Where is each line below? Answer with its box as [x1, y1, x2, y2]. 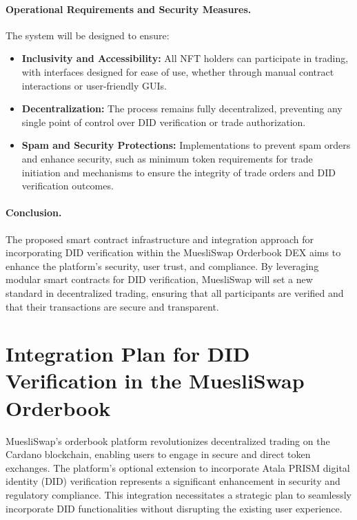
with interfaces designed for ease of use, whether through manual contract [21, 64, 334, 79]
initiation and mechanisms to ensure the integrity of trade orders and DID [21, 165, 336, 179]
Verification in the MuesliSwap [6, 366, 305, 395]
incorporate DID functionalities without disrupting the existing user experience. [6, 501, 343, 515]
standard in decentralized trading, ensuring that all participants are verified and [6, 285, 344, 300]
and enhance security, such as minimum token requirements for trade [21, 151, 313, 165]
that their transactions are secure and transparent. [6, 299, 219, 313]
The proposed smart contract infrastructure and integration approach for [6, 231, 314, 246]
